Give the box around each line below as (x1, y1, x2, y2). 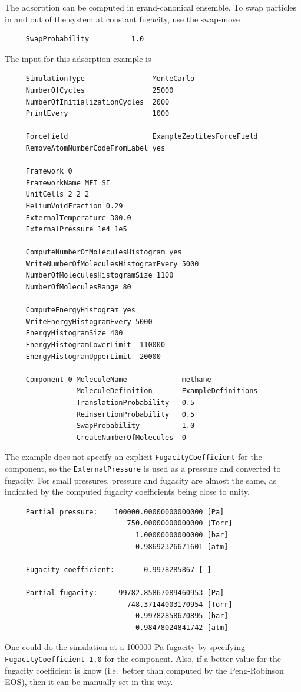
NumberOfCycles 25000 (25, 86, 174, 94)
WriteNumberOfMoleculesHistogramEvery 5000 (25, 259, 199, 268)
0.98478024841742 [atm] (135, 623, 229, 632)
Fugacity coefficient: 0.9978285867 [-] (25, 565, 211, 574)
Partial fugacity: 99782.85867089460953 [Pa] (25, 589, 224, 598)
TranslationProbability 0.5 (76, 399, 195, 407)
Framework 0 (25, 167, 72, 176)
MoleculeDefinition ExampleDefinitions (76, 387, 258, 396)
